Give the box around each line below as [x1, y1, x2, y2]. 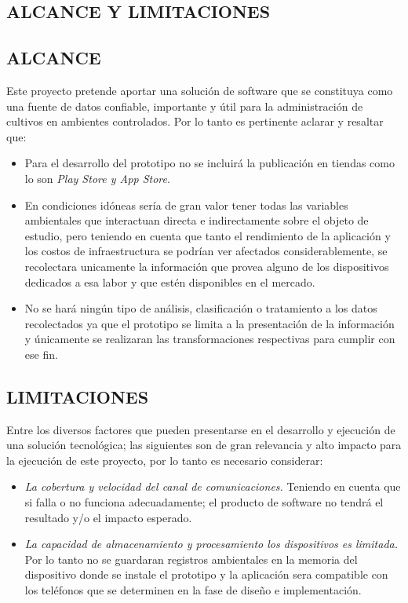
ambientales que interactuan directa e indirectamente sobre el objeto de [24, 212, 369, 228]
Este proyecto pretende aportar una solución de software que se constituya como [6, 82, 393, 98]
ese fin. [24, 345, 58, 362]
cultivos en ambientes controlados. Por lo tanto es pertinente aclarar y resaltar [6, 113, 384, 130]
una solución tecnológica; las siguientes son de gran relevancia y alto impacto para [6, 437, 402, 453]
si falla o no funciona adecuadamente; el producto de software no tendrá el [24, 494, 384, 510]
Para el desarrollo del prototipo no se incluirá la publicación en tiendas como [24, 155, 395, 171]
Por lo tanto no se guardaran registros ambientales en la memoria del [24, 550, 358, 567]
